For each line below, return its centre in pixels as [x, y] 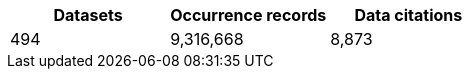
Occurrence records [248, 15]
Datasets [88, 15]
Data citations [408, 15]
